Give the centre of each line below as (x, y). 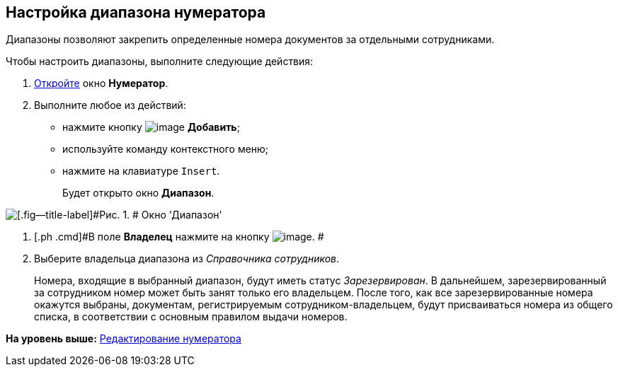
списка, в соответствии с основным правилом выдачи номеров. (191, 317)
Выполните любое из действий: (110, 105)
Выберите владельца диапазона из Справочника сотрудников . (187, 259)
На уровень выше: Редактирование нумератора (124, 339)
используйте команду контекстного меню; (166, 149)
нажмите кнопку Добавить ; (151, 127)
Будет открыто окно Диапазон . (138, 193)
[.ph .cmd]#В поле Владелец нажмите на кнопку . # (179, 237)
